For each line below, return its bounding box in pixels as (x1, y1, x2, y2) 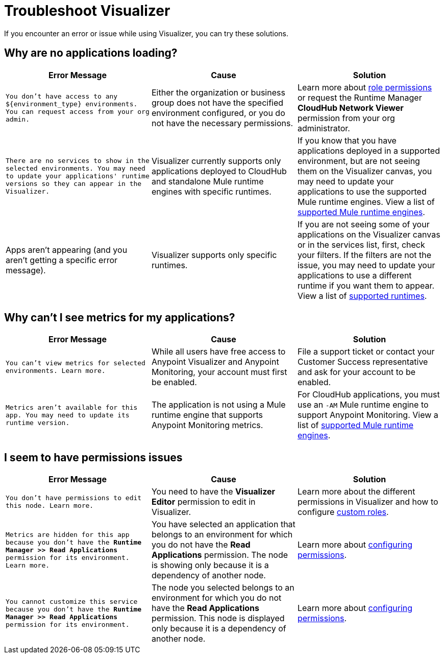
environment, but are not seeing (297, 155, 420, 166)
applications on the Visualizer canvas (297, 229, 440, 240)
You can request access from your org (6, 107, 150, 115)
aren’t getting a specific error (6, 254, 118, 265)
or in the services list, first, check (297, 239, 425, 250)
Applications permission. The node (151, 550, 288, 560)
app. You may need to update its (6, 411, 130, 419)
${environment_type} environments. (6, 100, 138, 108)
